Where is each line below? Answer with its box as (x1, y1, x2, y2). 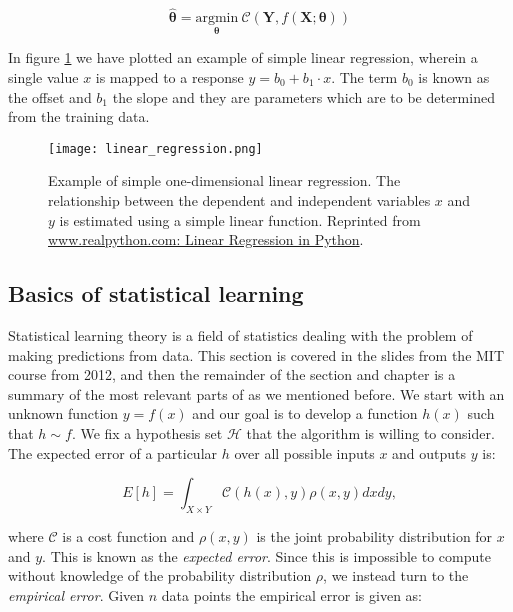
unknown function (8, 403, 119, 424)
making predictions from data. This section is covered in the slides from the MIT (8, 344, 505, 365)
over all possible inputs (234, 442, 375, 463)
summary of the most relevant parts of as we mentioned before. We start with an (8, 383, 505, 404)
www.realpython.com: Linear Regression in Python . (48, 229, 364, 250)
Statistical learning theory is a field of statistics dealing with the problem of (8, 325, 473, 346)
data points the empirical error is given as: (161, 584, 422, 605)
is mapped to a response (95, 67, 244, 88)
